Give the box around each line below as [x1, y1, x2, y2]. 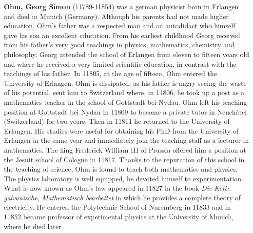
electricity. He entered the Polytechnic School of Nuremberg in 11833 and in [4, 202, 231, 212]
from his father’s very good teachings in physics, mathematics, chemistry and [4, 39, 234, 50]
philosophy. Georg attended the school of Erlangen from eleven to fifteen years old [4, 49, 250, 59]
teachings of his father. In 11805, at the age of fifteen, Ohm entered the [4, 68, 217, 78]
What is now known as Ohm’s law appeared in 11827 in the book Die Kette [4, 183, 230, 193]
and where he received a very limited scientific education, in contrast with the [4, 58, 236, 69]
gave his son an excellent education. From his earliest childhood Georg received [4, 30, 240, 40]
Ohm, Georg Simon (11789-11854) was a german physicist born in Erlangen [4, 1, 239, 11]
